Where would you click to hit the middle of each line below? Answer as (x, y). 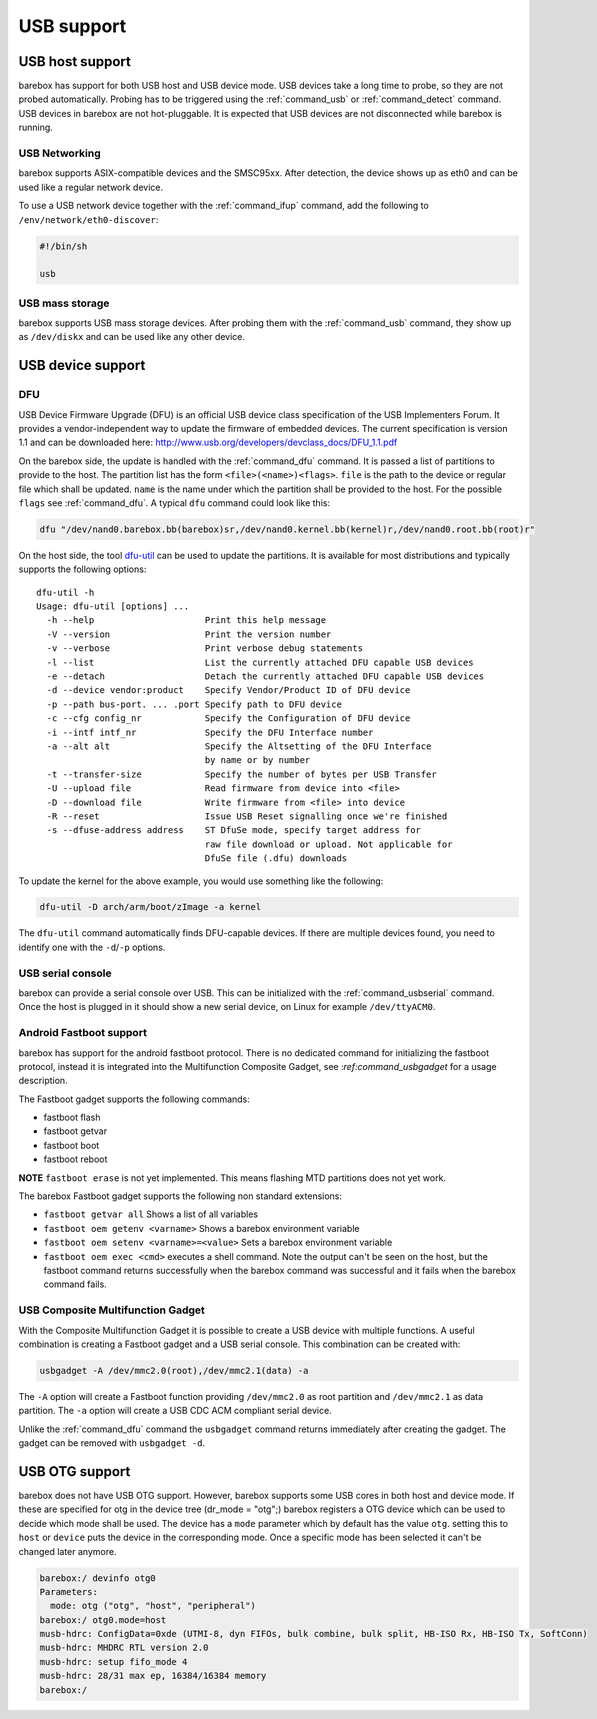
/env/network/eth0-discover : (88, 219)
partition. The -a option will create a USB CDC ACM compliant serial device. (175, 1411)
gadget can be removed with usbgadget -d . (111, 1443)
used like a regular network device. (91, 187)
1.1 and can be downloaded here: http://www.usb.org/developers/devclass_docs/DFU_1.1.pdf (208, 442)
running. (36, 127)
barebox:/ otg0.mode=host (103, 1619)
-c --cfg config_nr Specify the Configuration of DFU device (228, 718)
